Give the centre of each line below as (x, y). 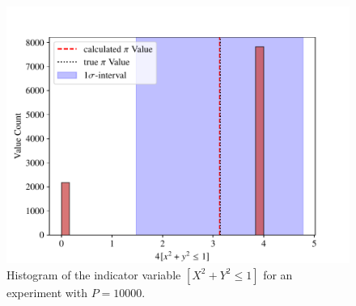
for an (278, 274)
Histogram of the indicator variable (94, 274)
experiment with (47, 292)
